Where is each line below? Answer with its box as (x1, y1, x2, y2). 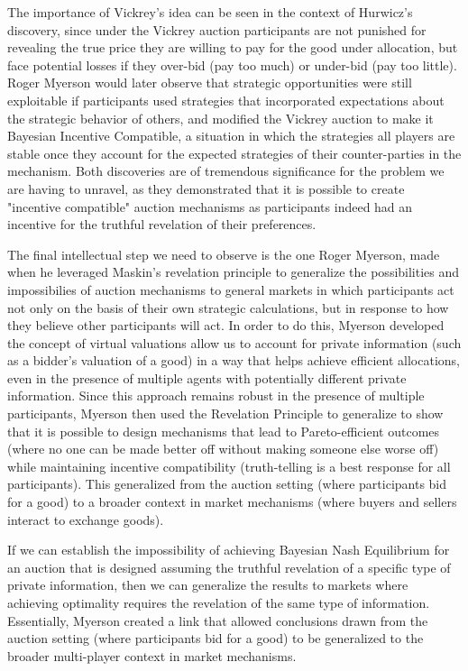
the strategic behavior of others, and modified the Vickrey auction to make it (7, 108, 434, 127)
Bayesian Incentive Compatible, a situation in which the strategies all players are (7, 126, 455, 145)
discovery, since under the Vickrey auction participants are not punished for (7, 20, 427, 39)
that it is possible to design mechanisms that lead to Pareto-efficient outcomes (7, 421, 440, 440)
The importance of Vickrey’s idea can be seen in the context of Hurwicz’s (7, 3, 413, 21)
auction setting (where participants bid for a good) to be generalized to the (7, 629, 424, 648)
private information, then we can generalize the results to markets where (7, 575, 408, 594)
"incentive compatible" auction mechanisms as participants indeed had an (7, 197, 413, 216)
